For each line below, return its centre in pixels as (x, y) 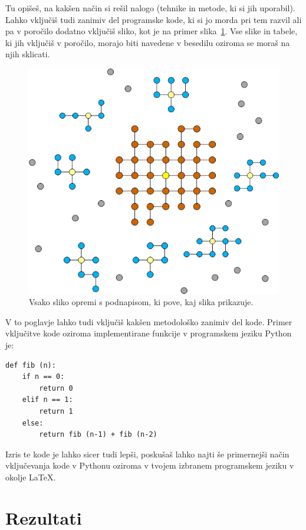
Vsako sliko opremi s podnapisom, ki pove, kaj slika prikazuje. (141, 302)
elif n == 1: (47, 400)
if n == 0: (43, 377)
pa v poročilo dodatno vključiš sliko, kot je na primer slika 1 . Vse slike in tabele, (152, 31)
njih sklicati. (28, 54)
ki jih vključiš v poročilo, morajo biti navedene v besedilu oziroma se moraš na (148, 42)
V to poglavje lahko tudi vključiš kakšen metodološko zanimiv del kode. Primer (149, 321)
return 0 (56, 388)
